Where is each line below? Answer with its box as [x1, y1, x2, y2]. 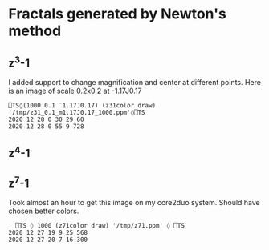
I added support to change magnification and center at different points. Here [8, 78, 261, 87]
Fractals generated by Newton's [8, 5, 226, 23]
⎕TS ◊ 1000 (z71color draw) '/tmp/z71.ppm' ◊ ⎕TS [15, 222, 185, 230]
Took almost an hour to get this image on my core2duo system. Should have [8, 198, 261, 208]
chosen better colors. [8, 206, 79, 216]
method [8, 22, 62, 40]
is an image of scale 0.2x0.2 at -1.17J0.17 [8, 86, 142, 95]
